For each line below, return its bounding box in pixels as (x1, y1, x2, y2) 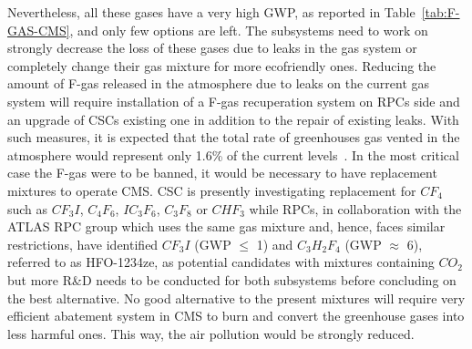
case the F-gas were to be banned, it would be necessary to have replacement (7, 163, 437, 182)
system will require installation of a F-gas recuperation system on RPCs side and (7, 91, 460, 110)
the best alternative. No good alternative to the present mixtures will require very (7, 288, 466, 307)
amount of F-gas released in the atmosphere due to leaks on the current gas (7, 74, 430, 93)
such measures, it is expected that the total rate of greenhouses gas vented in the (7, 128, 460, 147)
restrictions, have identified (7, 234, 159, 253)
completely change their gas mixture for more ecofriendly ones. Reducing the (7, 56, 436, 75)
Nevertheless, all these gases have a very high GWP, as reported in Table (7, 3, 416, 21)
